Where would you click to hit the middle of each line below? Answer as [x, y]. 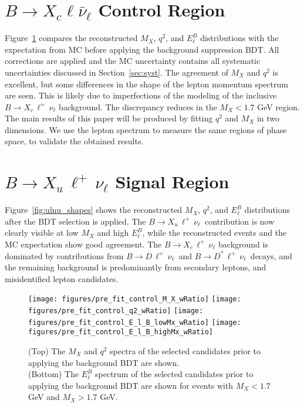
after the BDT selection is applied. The [75, 221]
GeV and [44, 397]
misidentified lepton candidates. [62, 278]
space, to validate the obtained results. [74, 141]
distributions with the [239, 38]
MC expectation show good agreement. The [83, 244]
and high [113, 233]
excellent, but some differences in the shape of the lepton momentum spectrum [146, 84]
